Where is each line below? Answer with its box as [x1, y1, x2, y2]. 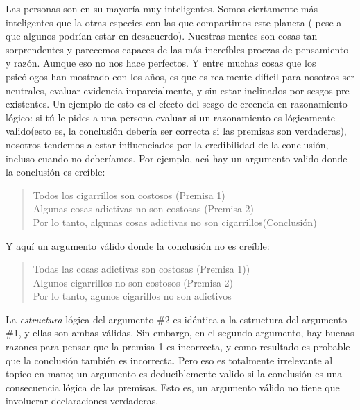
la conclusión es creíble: [6, 164, 105, 179]
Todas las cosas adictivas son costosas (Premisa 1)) [33, 262, 250, 276]
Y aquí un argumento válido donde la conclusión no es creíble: [6, 238, 270, 253]
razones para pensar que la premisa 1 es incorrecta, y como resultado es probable [6, 339, 350, 354]
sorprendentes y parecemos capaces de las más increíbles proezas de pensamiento [6, 42, 349, 56]
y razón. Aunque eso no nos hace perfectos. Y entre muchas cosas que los [6, 55, 316, 70]
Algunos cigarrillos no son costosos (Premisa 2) [33, 275, 234, 289]
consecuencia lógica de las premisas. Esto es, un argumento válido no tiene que [6, 379, 340, 394]
